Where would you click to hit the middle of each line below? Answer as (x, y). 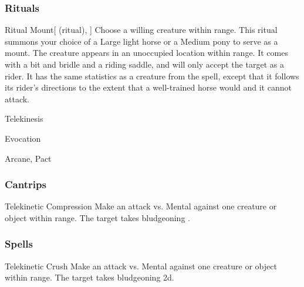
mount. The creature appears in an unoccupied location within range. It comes (146, 53)
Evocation (23, 138)
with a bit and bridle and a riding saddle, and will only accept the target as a (144, 64)
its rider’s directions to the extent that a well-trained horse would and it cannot (148, 87)
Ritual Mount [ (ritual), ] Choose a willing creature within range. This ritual (141, 30)
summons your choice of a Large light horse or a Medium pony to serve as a (141, 41)
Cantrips (26, 184)
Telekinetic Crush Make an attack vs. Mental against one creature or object (141, 266)
